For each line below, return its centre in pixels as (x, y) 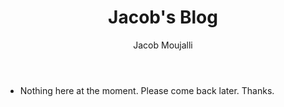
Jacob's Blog (163, 17)
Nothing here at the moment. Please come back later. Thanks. (147, 90)
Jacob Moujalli (163, 45)
